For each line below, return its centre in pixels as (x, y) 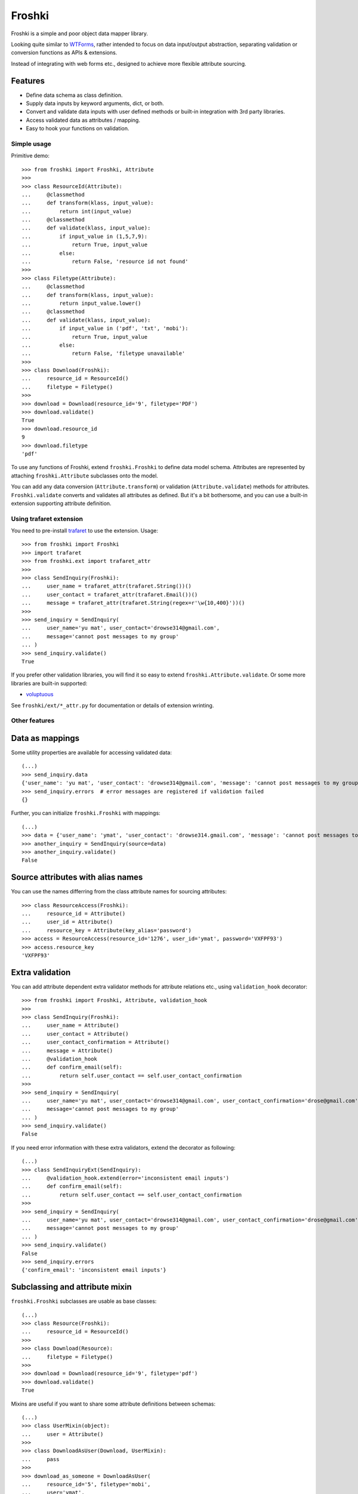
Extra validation (41, 972)
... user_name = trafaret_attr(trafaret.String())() (107, 586)
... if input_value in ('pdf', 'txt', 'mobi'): (105, 328)
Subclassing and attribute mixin (72, 1287)
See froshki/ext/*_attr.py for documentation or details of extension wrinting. (112, 705)
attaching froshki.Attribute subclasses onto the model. (84, 476)
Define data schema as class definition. (74, 95)
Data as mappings (45, 738)
